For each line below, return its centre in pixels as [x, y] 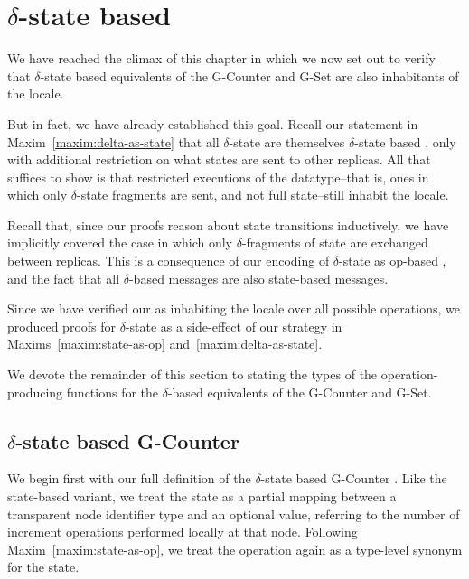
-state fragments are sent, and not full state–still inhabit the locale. [263, 195]
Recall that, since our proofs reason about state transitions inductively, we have [228, 224]
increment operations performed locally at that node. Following [183, 532]
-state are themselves [287, 141]
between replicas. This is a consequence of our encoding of [169, 261]
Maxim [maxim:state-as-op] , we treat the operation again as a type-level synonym [235, 549]
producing [35, 392]
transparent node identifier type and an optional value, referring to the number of [234, 514]
